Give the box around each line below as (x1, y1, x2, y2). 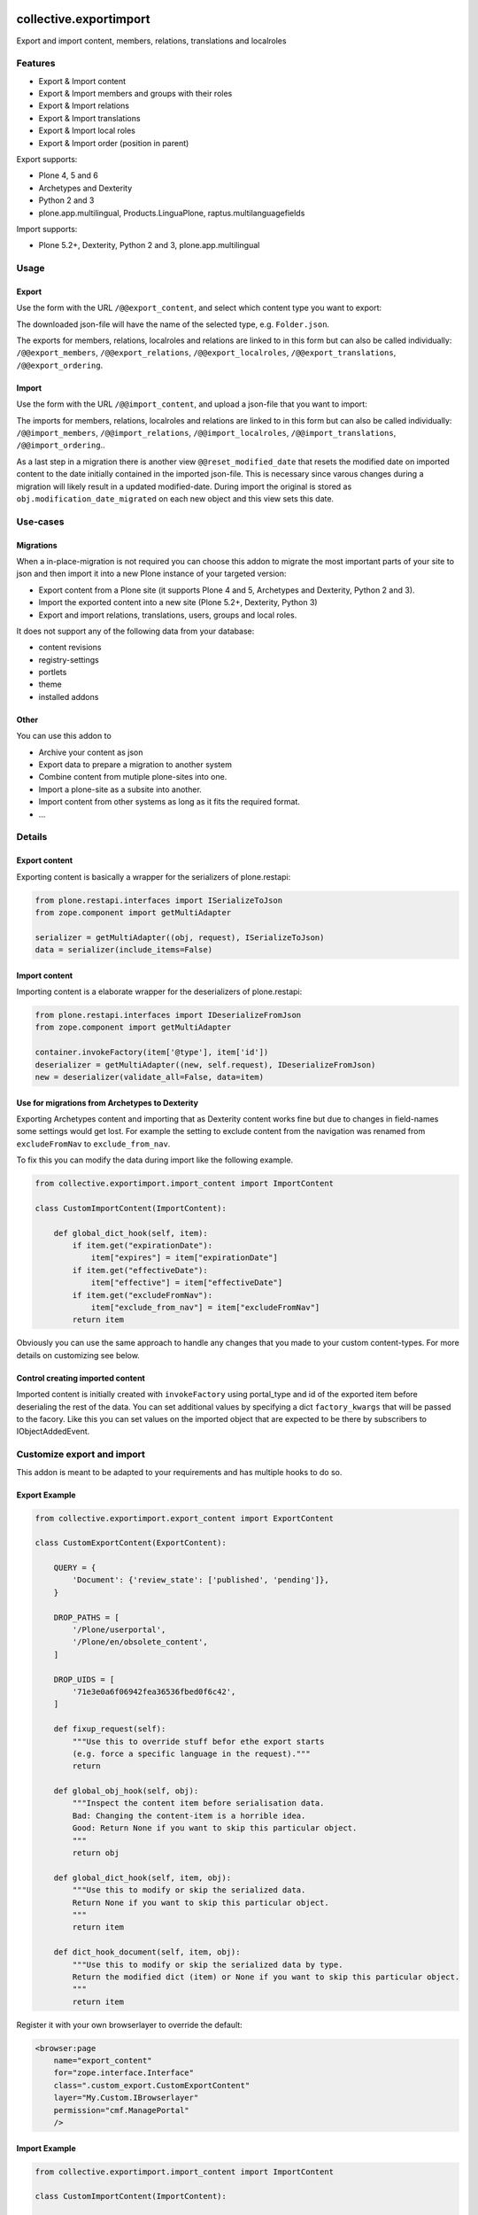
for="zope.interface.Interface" (53, 2068, 195, 2078)
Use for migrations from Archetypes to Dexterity (16, 1097, 199, 1107)
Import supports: (16, 223, 78, 234)
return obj (72, 1848, 119, 1858)
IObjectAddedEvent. (16, 1426, 90, 1437)
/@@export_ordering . (16, 360, 104, 370)
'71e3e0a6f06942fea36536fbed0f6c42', (72, 1686, 236, 1697)
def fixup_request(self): (53, 1724, 166, 1734)
